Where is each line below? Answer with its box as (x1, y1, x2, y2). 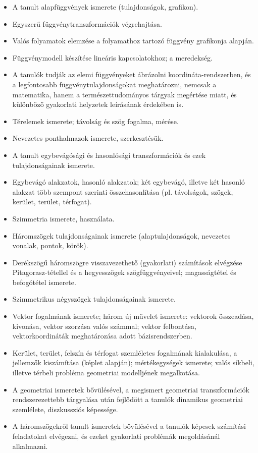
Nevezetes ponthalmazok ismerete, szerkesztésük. (12, 133, 164, 143)
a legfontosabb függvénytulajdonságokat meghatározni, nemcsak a (12, 79, 217, 89)
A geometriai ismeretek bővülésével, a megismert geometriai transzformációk (12, 384, 249, 394)
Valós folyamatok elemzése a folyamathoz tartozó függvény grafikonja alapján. (12, 35, 254, 46)
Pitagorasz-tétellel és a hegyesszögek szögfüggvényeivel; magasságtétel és (12, 267, 236, 277)
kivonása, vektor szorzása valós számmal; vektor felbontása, (12, 320, 196, 331)
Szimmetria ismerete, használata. (12, 213, 115, 223)
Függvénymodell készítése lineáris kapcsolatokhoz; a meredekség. (12, 52, 213, 63)
